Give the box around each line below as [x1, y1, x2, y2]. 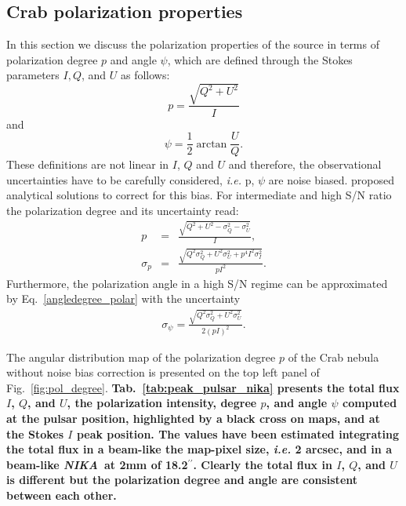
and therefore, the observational [228, 156, 382, 173]
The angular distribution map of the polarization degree [6, 348, 276, 365]
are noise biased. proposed [268, 171, 394, 187]
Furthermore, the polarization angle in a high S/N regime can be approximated [6, 275, 388, 291]
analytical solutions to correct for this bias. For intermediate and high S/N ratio [6, 187, 392, 203]
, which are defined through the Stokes [167, 51, 353, 67]
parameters [6, 67, 60, 83]
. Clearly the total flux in [193, 456, 332, 472]
